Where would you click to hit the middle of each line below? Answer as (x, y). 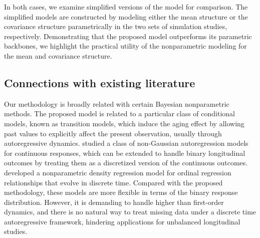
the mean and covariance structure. (58, 55)
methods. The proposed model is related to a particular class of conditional (119, 113)
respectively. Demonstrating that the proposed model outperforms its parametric (128, 36)
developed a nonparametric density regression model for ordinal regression (118, 172)
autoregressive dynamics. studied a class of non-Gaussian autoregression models (126, 143)
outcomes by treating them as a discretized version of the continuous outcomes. (126, 163)
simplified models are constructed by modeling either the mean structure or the (126, 16)
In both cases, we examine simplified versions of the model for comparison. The (126, 7)
